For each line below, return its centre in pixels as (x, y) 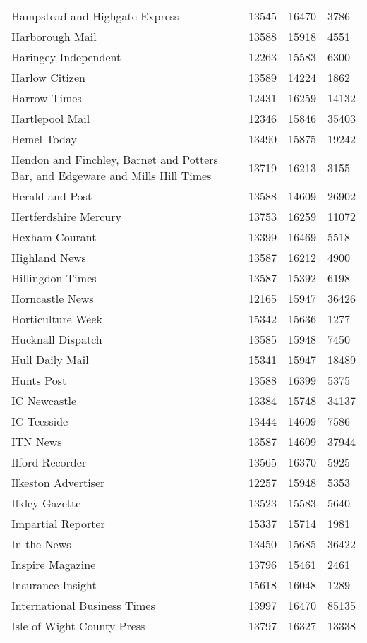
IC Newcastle (44, 401)
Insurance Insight (54, 585)
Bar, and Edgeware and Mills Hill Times (112, 175)
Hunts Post (39, 380)
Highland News (49, 257)
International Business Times (83, 605)
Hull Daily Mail (50, 360)
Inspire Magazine (54, 564)
